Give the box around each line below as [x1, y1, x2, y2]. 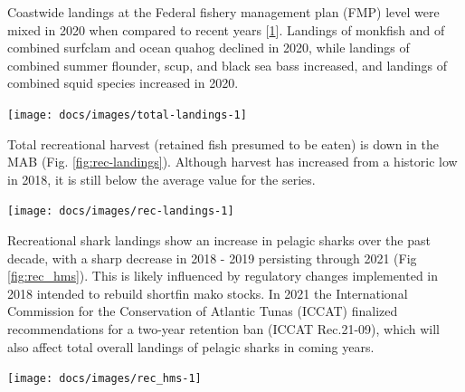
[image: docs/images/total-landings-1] [7, 108, 247, 121]
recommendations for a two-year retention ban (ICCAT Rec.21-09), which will [7, 320, 440, 339]
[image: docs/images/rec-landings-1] [7, 205, 234, 218]
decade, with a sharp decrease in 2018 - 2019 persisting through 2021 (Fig [7, 248, 417, 267]
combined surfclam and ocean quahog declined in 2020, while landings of [7, 38, 410, 57]
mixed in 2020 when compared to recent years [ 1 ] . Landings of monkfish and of [7, 20, 445, 39]
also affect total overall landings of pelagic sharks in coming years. [7, 337, 375, 356]
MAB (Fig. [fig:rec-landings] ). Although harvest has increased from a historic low [7, 152, 458, 171]
